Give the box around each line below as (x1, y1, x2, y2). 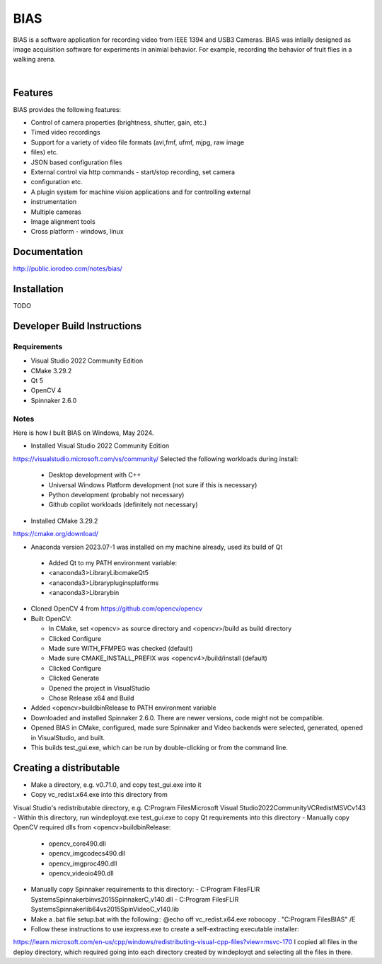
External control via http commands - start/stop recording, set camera (30, 167, 236, 176)
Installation (13, 283, 64, 295)
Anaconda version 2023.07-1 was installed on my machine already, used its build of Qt (30, 543, 283, 551)
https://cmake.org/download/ (13, 530, 99, 538)
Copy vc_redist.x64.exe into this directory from (30, 790, 168, 799)
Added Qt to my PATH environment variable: (48, 558, 177, 567)
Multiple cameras (30, 208, 81, 216)
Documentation (13, 246, 83, 258)
